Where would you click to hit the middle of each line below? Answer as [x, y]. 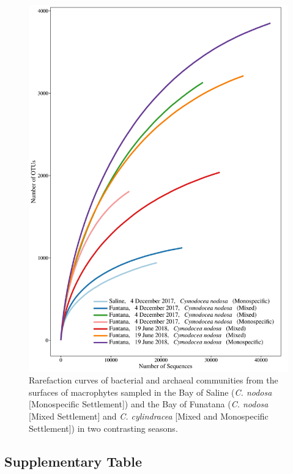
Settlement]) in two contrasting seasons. [103, 428]
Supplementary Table [73, 461]
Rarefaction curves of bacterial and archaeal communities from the [154, 380]
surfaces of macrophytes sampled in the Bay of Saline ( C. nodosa [150, 392]
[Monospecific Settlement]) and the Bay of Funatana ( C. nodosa [149, 404]
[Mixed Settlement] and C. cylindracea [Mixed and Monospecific [149, 416]
